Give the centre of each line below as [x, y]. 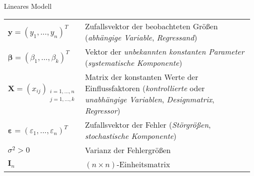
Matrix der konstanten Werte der [141, 77]
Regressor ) [103, 110]
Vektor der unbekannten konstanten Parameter [164, 51]
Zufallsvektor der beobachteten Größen [151, 26]
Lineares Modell [28, 6]
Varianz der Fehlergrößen [128, 150]
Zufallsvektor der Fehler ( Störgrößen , [148, 124]
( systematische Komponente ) [133, 62]
